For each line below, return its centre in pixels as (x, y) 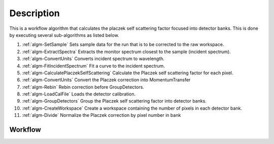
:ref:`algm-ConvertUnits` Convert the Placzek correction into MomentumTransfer (106, 80)
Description (35, 13)
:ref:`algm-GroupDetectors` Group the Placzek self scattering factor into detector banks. (114, 101)
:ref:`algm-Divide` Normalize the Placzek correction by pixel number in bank (101, 115)
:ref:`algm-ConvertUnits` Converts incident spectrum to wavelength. (93, 59)
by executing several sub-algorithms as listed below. (64, 35)
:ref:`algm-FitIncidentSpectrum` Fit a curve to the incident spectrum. (93, 66)
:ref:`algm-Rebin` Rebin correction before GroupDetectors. (83, 87)
